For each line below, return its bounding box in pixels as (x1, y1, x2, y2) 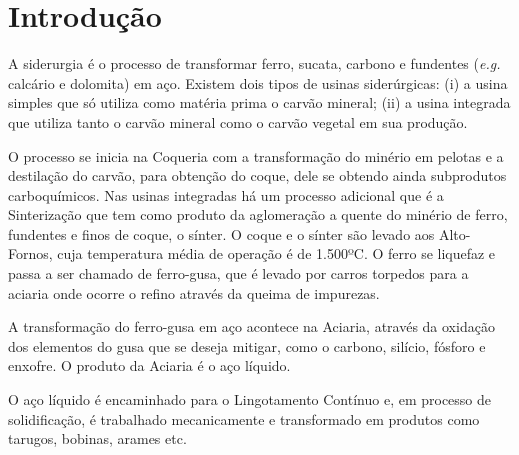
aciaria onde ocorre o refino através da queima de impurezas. (8, 282, 380, 303)
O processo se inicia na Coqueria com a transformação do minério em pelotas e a (8, 145, 504, 166)
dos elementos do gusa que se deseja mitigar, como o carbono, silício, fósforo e (8, 335, 486, 356)
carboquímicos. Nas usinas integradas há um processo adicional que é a (8, 184, 444, 205)
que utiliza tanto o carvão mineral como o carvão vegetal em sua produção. (8, 111, 468, 132)
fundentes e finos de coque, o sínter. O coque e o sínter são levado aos (8, 223, 435, 244)
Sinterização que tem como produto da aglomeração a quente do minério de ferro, (8, 204, 508, 225)
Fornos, (8, 243, 53, 264)
